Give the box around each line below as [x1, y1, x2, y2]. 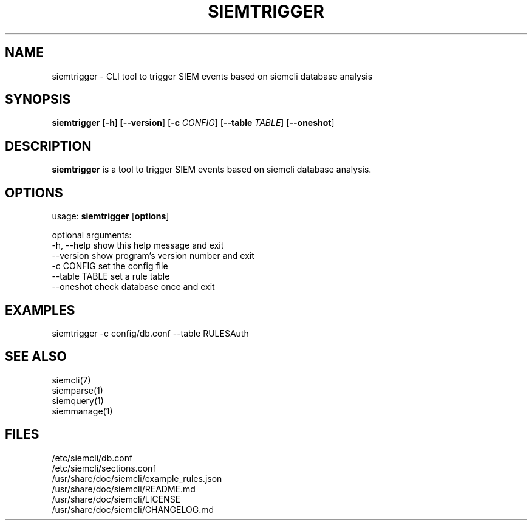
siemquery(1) [52, 395, 104, 406]
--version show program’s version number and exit [52, 250, 254, 261]
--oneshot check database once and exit [52, 281, 215, 292]
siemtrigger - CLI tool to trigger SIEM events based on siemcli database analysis [52, 70, 373, 81]
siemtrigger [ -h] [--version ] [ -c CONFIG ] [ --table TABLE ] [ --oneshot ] [52, 117, 335, 128]
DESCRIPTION [5, 138, 92, 154]
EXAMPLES [5, 302, 75, 318]
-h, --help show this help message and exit [52, 240, 224, 251]
